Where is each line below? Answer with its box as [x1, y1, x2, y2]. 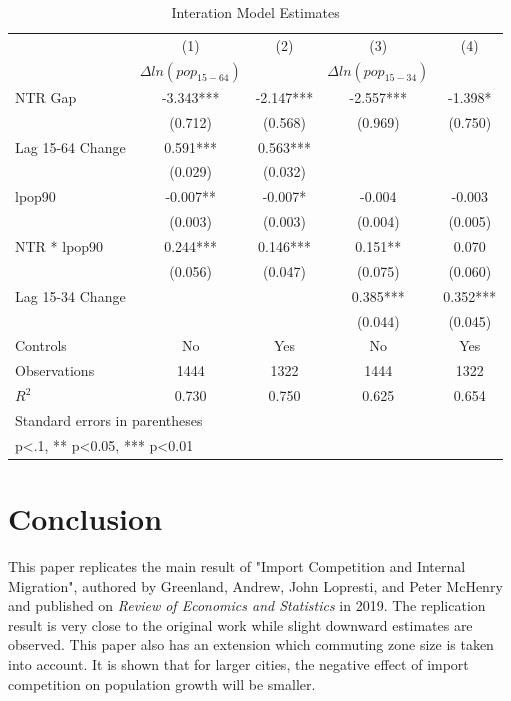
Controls [15, 335, 67, 356]
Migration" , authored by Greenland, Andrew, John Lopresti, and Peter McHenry [8, 575, 503, 596]
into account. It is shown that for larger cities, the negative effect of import [8, 653, 469, 674]
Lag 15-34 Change [15, 285, 126, 306]
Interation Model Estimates [171, 2, 340, 22]
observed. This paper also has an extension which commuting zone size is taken [8, 634, 494, 655]
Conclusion [8, 498, 163, 539]
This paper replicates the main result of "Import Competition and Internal [8, 555, 466, 576]
